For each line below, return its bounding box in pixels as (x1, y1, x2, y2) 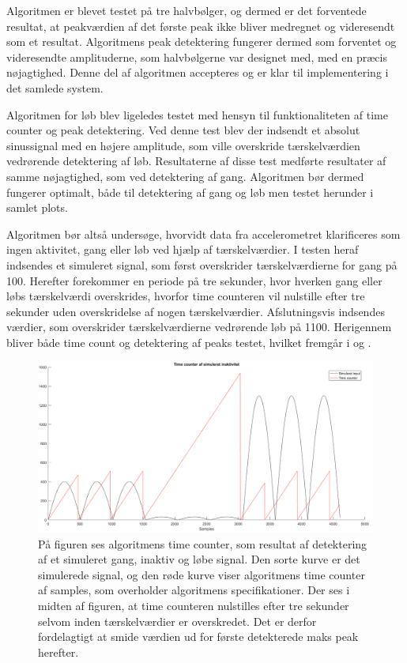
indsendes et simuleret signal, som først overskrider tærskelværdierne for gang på (6, 256, 398, 273)
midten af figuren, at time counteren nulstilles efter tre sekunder (38, 597, 349, 613)
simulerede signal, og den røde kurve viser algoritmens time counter (38, 566, 365, 582)
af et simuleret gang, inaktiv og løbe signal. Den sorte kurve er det (38, 551, 360, 567)
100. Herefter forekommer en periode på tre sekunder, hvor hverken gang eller (6, 272, 383, 288)
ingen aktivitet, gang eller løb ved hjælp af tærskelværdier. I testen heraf (6, 241, 359, 258)
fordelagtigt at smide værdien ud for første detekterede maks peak (38, 628, 359, 645)
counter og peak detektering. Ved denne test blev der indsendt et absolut (6, 122, 360, 138)
